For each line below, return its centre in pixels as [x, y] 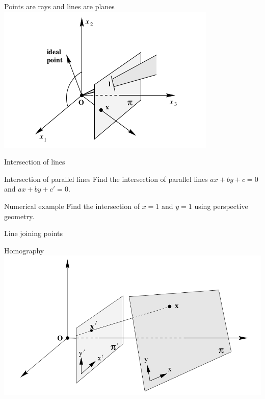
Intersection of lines [35, 162]
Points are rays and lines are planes [59, 6]
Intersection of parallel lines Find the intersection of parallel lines [106, 179]
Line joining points [34, 233]
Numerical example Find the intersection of [72, 206]
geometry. [19, 216]
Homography [24, 250]
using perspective [221, 206]
